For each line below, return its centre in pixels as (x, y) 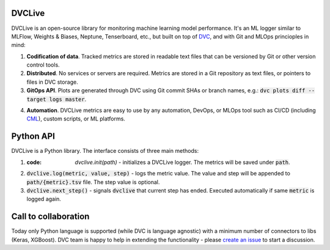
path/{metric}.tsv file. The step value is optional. (93, 182)
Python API (33, 137)
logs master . (68, 99)
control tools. (43, 65)
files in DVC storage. (53, 82)
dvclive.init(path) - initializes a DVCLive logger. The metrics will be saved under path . (182, 162)
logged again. (44, 199)
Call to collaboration (50, 217)
